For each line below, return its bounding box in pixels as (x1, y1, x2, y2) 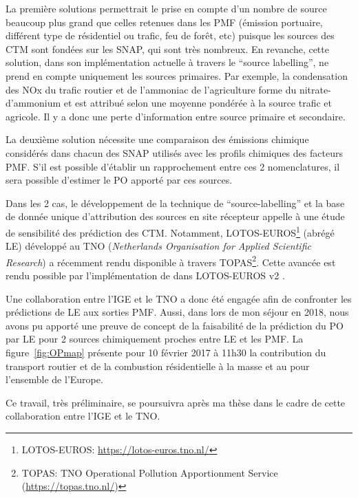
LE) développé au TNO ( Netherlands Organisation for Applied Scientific (6, 239, 311, 253)
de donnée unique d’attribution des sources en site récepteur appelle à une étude (6, 209, 345, 224)
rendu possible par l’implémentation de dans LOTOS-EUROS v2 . (6, 268, 285, 282)
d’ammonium (6, 96, 61, 110)
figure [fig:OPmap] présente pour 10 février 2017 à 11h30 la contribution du (6, 345, 326, 359)
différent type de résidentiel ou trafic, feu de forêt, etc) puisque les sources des (6, 28, 335, 43)
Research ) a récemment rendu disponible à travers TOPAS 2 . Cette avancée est (6, 252, 336, 269)
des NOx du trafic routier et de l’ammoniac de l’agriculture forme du (6, 82, 297, 96)
